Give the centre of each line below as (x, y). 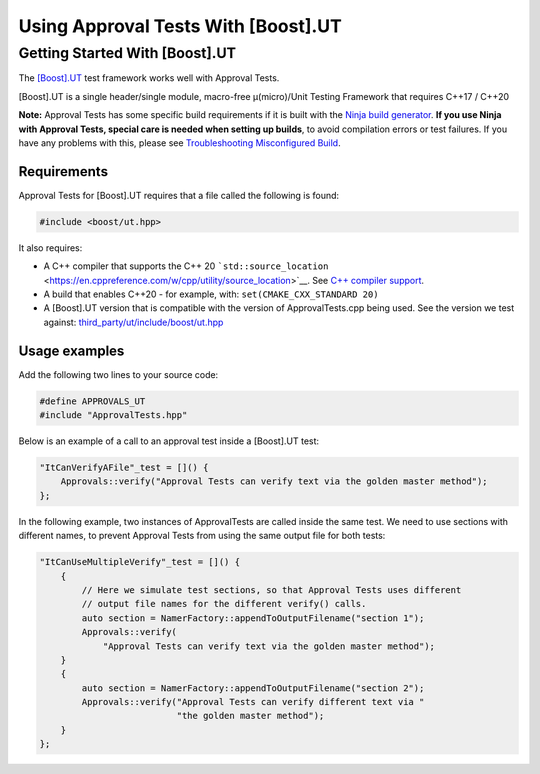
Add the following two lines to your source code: (118, 374)
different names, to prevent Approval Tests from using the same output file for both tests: (202, 536)
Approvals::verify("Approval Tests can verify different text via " (253, 702)
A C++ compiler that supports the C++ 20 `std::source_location (186, 266)
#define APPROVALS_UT (92, 401)
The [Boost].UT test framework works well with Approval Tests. (149, 78)
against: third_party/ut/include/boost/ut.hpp (133, 322)
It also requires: (50, 247)
